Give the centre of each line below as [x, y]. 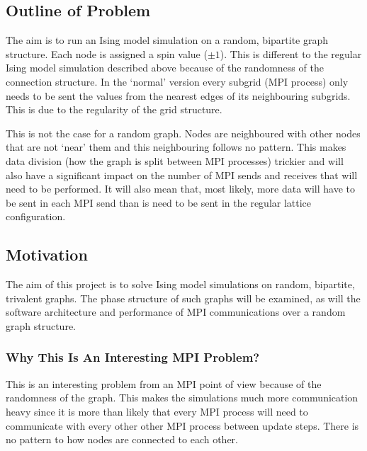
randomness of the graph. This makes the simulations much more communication [182, 398]
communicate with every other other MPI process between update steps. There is [182, 425]
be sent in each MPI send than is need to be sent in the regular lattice [159, 202]
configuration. [36, 216]
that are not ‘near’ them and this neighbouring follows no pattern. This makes [176, 147]
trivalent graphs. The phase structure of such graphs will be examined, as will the [183, 298]
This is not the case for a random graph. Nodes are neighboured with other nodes [183, 133]
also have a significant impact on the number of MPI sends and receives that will [182, 175]
